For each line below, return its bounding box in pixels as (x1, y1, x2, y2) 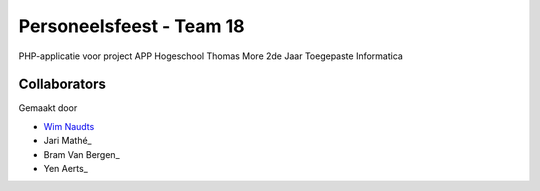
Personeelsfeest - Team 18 (18, 15, 245, 37)
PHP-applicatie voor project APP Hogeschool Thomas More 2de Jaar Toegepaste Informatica (18, 50, 404, 62)
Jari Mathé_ (43, 135, 92, 147)
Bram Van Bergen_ (43, 148, 120, 160)
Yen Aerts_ (43, 163, 89, 175)
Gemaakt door (18, 102, 78, 114)
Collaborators (18, 76, 107, 93)
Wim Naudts (43, 120, 95, 132)
